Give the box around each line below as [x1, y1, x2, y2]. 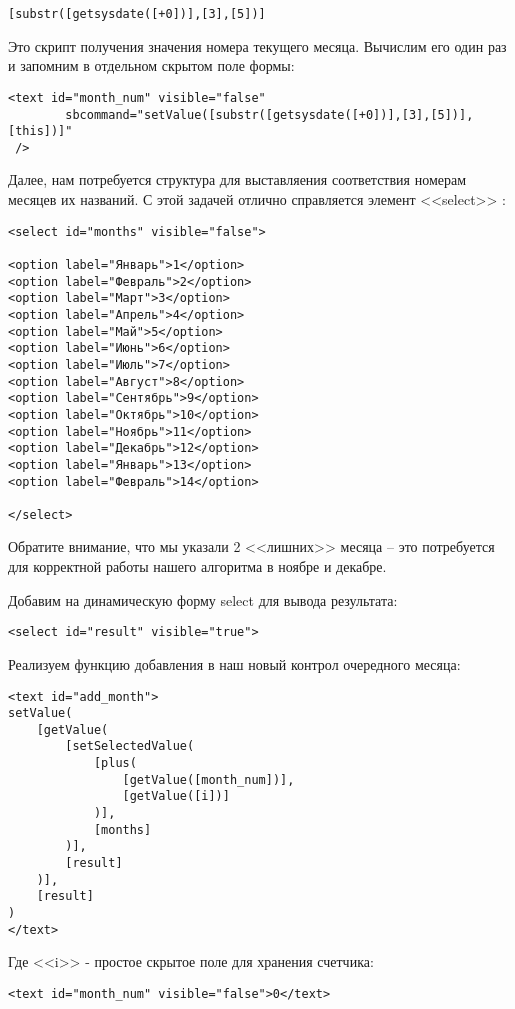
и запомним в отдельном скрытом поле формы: [8, 55, 295, 76]
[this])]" [8, 124, 73, 139]
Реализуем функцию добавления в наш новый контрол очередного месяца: [8, 653, 461, 674]
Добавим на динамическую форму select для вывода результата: [8, 589, 398, 610]
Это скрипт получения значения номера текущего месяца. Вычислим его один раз [8, 35, 507, 56]
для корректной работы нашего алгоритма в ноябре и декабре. [8, 556, 387, 577]
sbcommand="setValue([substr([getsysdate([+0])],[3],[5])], [65, 107, 474, 122]
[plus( [93, 756, 137, 771]
